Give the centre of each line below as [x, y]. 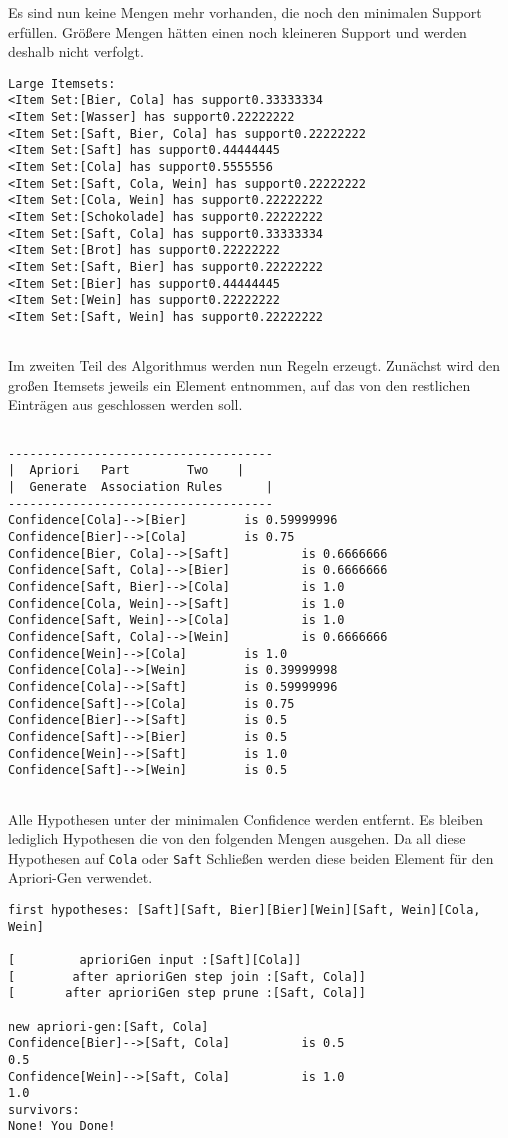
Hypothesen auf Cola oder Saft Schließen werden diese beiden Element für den [251, 857]
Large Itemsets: [62, 83]
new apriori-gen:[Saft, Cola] [108, 1026]
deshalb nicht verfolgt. [76, 51]
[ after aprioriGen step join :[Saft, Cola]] [187, 976]
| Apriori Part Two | [126, 470]
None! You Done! [62, 1126]
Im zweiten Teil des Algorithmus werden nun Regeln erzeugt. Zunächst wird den [254, 365]
